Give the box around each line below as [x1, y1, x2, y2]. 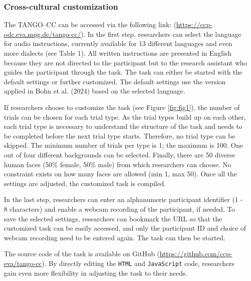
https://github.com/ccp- [159, 249, 232, 259]
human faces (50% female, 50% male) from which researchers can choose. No [4, 159, 231, 169]
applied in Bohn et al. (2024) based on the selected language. [4, 86, 186, 96]
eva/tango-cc [4, 258, 42, 268]
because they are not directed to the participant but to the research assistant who [4, 57, 247, 67]
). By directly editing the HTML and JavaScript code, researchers [42, 258, 235, 268]
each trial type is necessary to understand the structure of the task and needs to [4, 121, 242, 131]
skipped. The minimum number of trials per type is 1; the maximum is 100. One [4, 140, 243, 150]
